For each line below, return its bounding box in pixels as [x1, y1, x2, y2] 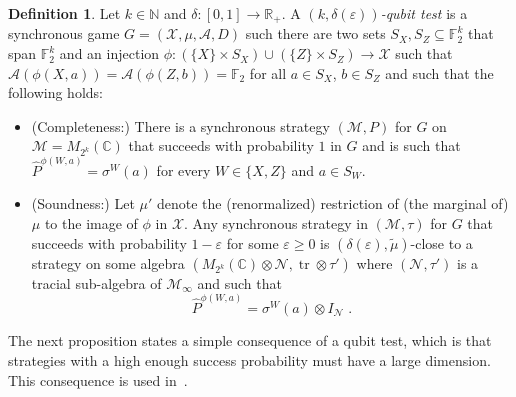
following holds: [8, 82, 103, 103]
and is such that [362, 135, 461, 156]
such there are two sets [245, 23, 386, 44]
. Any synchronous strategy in [184, 213, 368, 234]
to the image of [44, 213, 138, 234]
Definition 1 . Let [8, 3, 121, 23]
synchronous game [8, 23, 120, 44]
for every [156, 159, 211, 180]
